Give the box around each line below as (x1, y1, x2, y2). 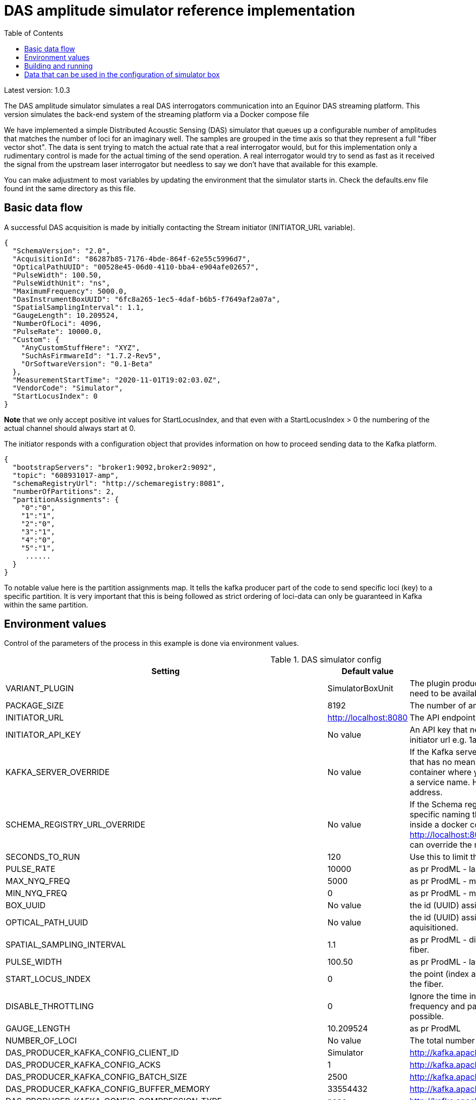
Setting (151, 666, 180, 677)
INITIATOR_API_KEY (6, 730, 81, 740)
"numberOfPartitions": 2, (12, 487, 115, 496)
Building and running (24, 61, 93, 70)
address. (409, 787, 443, 798)
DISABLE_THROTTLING (6, 1001, 94, 1012)
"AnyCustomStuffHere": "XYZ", (21, 343, 140, 352)
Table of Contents (4, 28, 64, 37)
